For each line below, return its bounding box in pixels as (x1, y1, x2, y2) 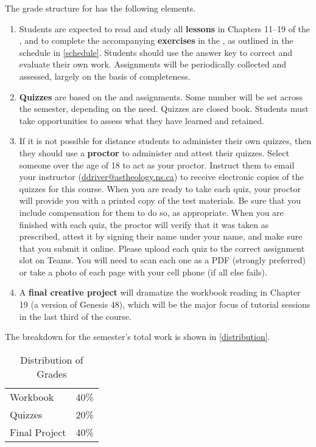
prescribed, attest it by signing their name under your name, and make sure (19, 230, 303, 243)
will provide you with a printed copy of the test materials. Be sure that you (19, 194, 301, 207)
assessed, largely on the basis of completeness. (19, 69, 191, 82)
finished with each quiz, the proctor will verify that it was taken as (19, 218, 269, 230)
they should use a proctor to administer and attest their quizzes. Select (19, 146, 289, 159)
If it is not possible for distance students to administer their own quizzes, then (19, 134, 312, 147)
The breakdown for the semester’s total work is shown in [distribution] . (5, 330, 270, 343)
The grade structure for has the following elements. (5, 2, 196, 14)
